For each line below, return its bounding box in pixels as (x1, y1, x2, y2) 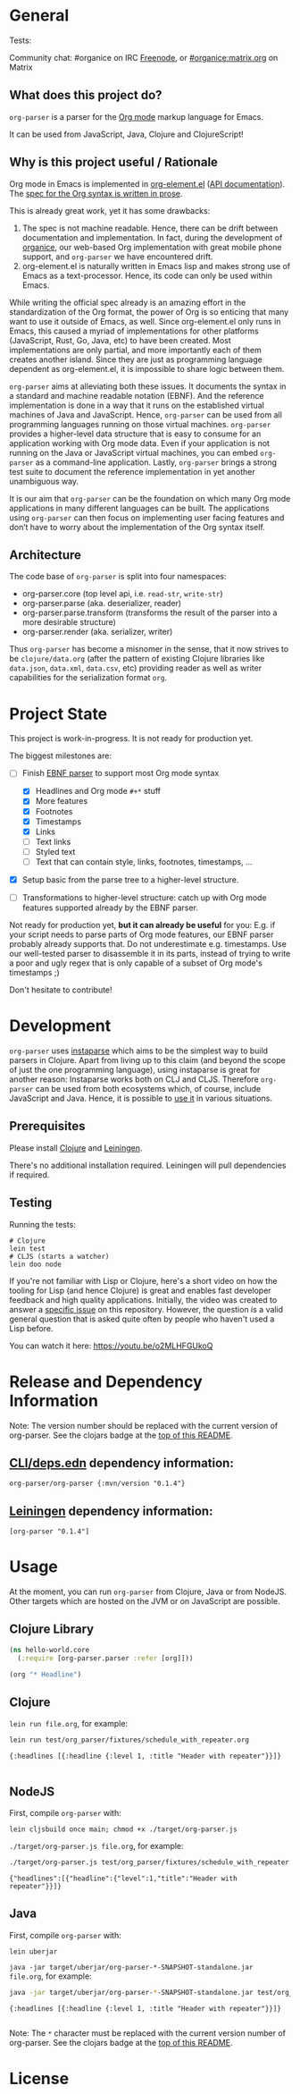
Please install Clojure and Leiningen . (9, 1142, 143, 1153)
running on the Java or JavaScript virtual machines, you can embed (9, 447, 259, 458)
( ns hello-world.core (9, 1645, 90, 1654)
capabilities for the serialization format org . (9, 672, 168, 683)
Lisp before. (9, 1322, 54, 1333)
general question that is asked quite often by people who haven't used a (9, 1313, 275, 1324)
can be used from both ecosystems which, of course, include (35, 1083, 262, 1093)
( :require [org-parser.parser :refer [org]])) (17, 1653, 194, 1663)
